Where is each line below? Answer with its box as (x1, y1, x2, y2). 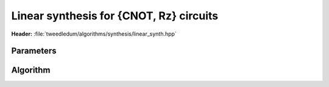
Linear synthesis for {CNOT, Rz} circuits (11, 9, 219, 22)
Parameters (11, 46, 57, 56)
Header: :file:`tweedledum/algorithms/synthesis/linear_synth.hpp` (11, 30, 177, 37)
